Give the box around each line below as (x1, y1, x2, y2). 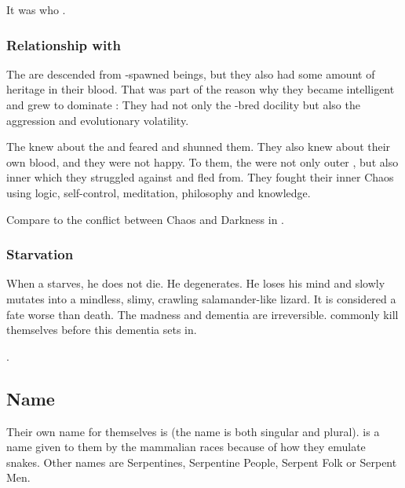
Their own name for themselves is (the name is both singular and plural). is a (6, 423, 380, 439)
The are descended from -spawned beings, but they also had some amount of (6, 65, 375, 82)
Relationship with (6, 35, 121, 54)
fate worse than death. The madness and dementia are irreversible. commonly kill (6, 306, 399, 322)
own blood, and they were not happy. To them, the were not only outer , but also (6, 153, 399, 170)
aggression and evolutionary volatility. (6, 112, 189, 128)
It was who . (6, 2, 66, 17)
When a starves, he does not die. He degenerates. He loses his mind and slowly (6, 275, 385, 292)
